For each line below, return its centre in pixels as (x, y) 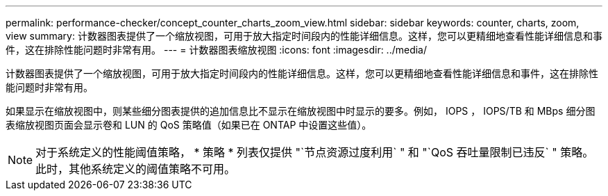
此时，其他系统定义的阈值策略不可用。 (136, 169)
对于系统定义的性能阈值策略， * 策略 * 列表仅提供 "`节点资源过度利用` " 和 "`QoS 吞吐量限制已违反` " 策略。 (315, 152)
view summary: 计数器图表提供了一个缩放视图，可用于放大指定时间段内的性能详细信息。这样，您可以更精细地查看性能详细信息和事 (304, 36)
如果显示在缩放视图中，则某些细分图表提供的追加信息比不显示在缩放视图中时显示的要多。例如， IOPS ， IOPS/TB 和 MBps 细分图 (301, 111)
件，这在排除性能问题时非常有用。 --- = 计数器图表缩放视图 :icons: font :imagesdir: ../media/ (217, 50)
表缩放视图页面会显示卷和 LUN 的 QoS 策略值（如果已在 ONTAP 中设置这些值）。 (189, 125)
